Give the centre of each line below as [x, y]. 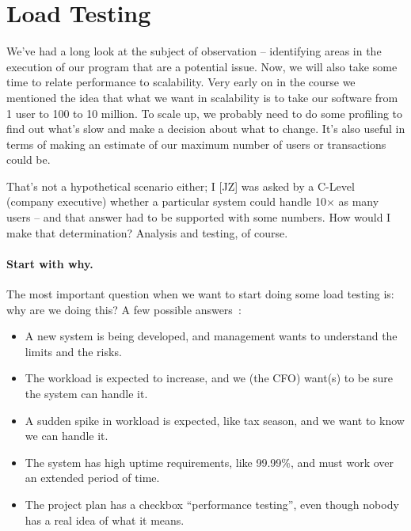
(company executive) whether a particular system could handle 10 [166, 201]
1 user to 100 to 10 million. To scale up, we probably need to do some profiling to [205, 113]
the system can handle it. [86, 394]
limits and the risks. [73, 351]
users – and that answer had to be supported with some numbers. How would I [199, 217]
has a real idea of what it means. [105, 520]
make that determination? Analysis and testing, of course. [147, 232]
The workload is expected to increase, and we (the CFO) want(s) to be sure [209, 378]
